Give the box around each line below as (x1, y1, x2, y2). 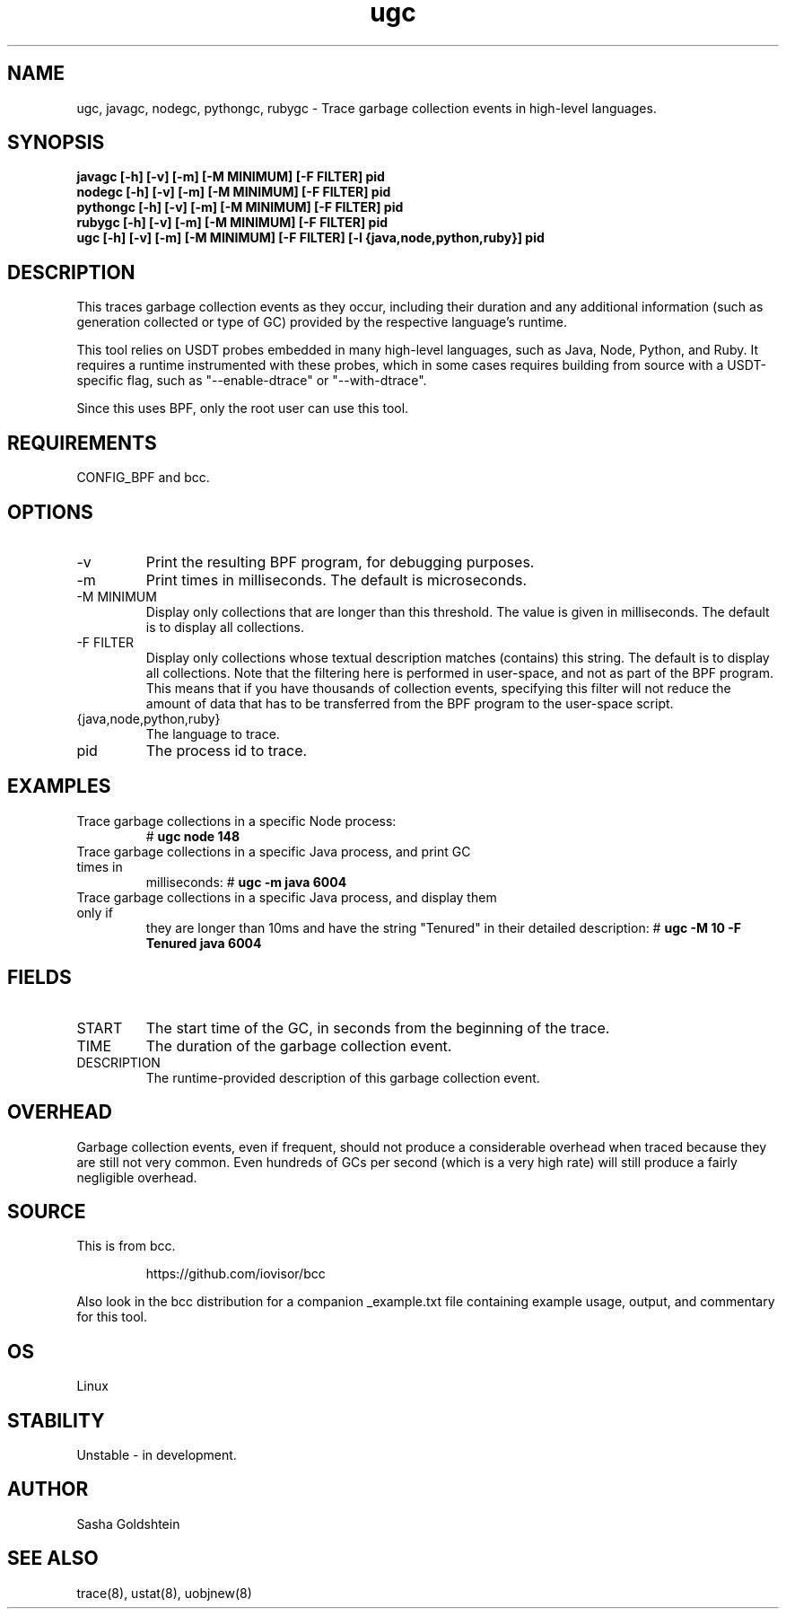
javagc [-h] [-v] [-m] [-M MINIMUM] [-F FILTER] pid (76, 169, 385, 185)
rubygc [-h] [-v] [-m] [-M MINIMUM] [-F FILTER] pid (76, 215, 389, 231)
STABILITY (7, 1409, 105, 1432)
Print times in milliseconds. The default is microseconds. (145, 570, 528, 589)
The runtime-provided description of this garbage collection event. (145, 1069, 540, 1085)
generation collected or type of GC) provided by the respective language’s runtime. (76, 314, 568, 330)
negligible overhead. (76, 1169, 197, 1185)
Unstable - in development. (76, 1447, 237, 1463)
